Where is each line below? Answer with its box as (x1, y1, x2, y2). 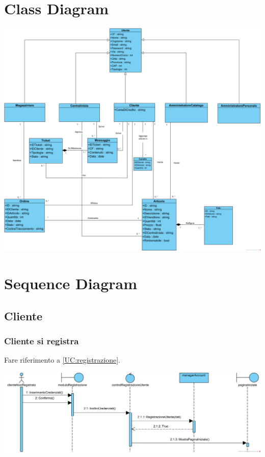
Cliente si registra (4, 334, 79, 347)
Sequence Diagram (4, 272, 138, 293)
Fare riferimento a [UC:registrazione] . (4, 354, 121, 365)
